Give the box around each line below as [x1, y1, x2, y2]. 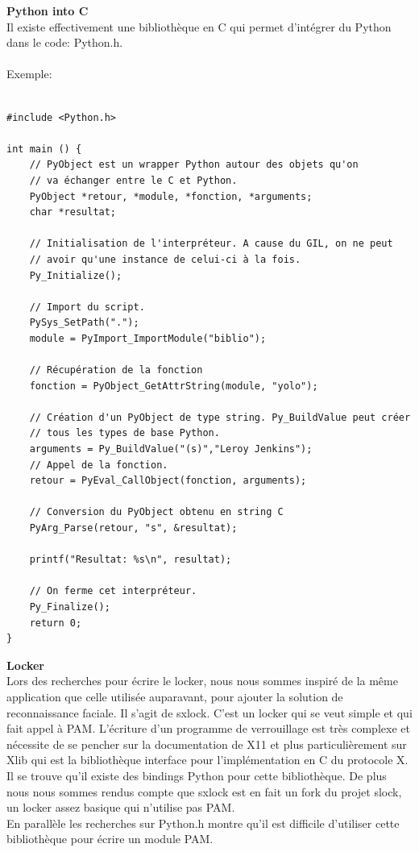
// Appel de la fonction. [29, 459, 168, 471]
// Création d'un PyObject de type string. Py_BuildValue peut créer [29, 411, 411, 423]
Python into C [6, 2, 89, 19]
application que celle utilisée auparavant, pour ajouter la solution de [6, 688, 343, 704]
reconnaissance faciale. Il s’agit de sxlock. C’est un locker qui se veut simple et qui [6, 704, 413, 721]
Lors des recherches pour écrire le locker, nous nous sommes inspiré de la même [6, 672, 398, 689]
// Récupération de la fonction [29, 364, 203, 376]
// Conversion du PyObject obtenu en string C [29, 506, 284, 518]
